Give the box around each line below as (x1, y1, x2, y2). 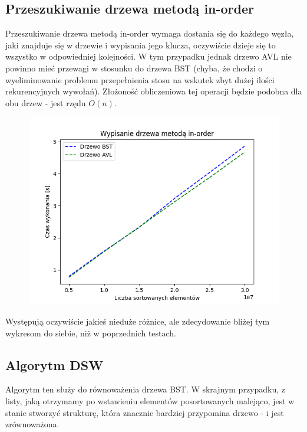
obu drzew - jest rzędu (5, 96, 86, 109)
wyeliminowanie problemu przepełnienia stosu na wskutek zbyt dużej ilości (5, 73, 275, 86)
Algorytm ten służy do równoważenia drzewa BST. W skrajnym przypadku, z (5, 383, 286, 395)
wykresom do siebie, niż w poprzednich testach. (5, 326, 177, 339)
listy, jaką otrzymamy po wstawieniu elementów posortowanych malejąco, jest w (5, 394, 295, 407)
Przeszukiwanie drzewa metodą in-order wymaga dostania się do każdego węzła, (5, 27, 294, 40)
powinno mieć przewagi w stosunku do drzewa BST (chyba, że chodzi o (5, 61, 263, 74)
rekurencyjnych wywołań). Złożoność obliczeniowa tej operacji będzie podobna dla (5, 85, 302, 97)
